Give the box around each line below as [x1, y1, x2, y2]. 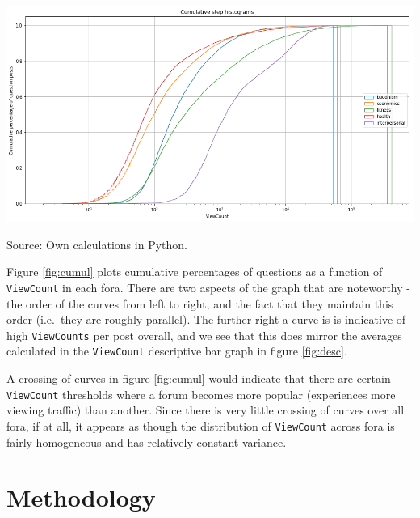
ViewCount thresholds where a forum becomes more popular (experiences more [6, 385, 396, 402]
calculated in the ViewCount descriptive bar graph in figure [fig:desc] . [6, 342, 347, 359]
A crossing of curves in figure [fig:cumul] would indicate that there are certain [6, 370, 391, 387]
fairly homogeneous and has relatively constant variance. [6, 433, 287, 450]
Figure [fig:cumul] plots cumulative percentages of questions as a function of [6, 263, 383, 280]
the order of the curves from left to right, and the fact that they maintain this [6, 295, 393, 312]
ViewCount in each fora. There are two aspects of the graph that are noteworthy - [6, 278, 410, 295]
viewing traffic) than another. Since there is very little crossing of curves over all [6, 401, 405, 418]
